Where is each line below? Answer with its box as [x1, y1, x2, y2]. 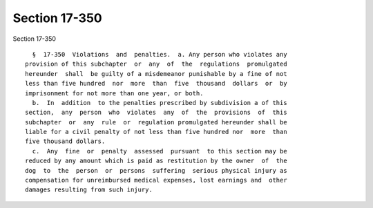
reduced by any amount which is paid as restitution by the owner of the [25, 157, 287, 165]
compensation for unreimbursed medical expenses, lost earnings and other [25, 176, 287, 185]
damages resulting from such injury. [25, 186, 153, 193]
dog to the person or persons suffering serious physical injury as [25, 167, 287, 174]
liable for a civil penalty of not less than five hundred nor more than [25, 128, 287, 136]
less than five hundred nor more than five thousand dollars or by [25, 79, 287, 88]
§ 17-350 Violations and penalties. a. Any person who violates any [32, 50, 287, 58]
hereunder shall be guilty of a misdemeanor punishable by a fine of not [25, 70, 287, 77]
